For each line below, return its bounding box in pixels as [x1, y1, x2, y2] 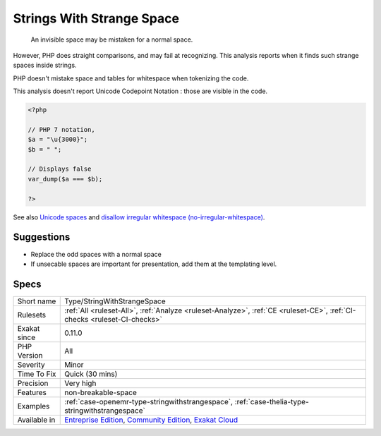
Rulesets [17, 310, 46, 320]
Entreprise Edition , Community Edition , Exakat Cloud [64, 415, 238, 425]
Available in [17, 415, 56, 425]
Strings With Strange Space [13, 11, 180, 26]
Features [17, 387, 47, 397]
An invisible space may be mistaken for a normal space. [30, 35, 193, 44]
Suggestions [13, 231, 71, 243]
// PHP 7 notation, [28, 126, 95, 133]
